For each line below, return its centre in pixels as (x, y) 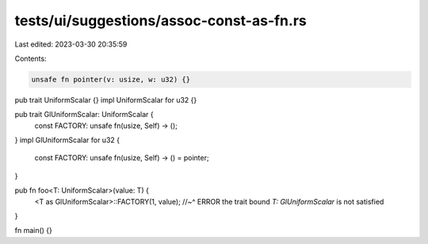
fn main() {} (34, 231)
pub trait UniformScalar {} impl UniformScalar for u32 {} (106, 99)
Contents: (31, 58)
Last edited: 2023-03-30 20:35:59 (71, 44)
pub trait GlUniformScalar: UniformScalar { (84, 114)
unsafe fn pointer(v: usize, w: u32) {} (111, 79)
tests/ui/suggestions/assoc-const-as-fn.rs (160, 21)
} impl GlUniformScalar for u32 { (67, 140)
